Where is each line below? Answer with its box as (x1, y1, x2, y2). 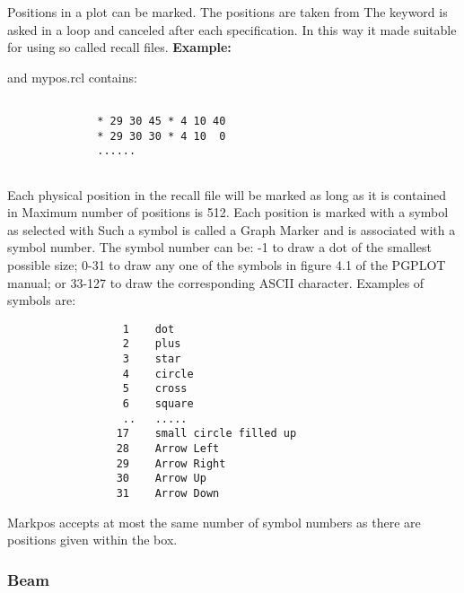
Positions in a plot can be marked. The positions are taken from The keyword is (7, 3, 448, 21)
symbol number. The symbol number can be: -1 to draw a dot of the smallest (7, 238, 432, 257)
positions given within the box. (7, 530, 178, 549)
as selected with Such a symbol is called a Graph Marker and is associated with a (7, 220, 456, 239)
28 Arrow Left (116, 442, 220, 456)
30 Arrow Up (116, 472, 206, 485)
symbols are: (7, 291, 76, 310)
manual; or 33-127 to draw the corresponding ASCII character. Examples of (7, 273, 425, 292)
